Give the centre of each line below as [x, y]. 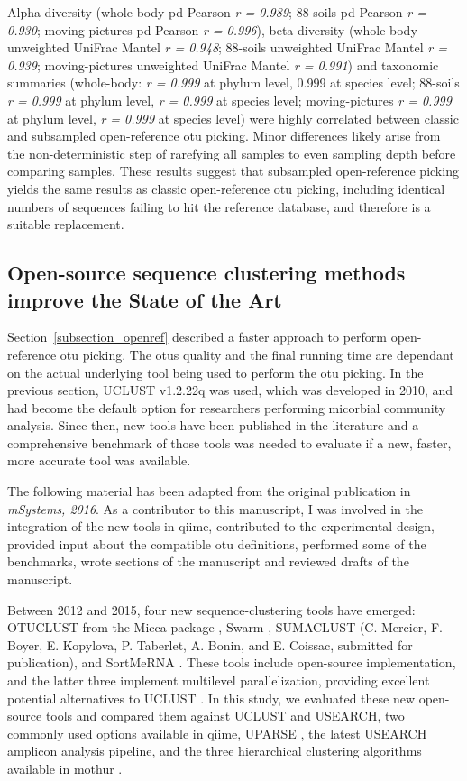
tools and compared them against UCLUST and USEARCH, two [225, 716]
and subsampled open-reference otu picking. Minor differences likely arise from [224, 136]
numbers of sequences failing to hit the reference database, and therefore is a [219, 206]
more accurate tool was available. [99, 460]
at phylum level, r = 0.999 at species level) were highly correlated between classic [233, 118]
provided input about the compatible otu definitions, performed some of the [217, 543]
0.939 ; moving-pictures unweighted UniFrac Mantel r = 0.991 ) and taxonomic [223, 64]
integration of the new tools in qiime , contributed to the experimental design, [221, 526]
